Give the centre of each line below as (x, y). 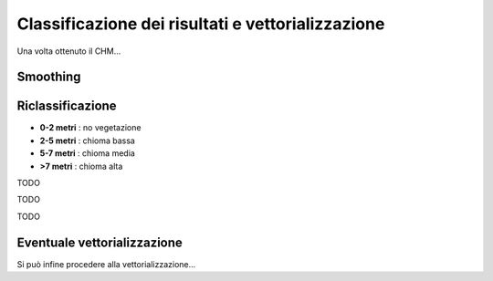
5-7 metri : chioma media (88, 153)
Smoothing (49, 77)
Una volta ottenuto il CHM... (69, 51)
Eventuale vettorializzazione (100, 242)
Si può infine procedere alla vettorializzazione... (106, 264)
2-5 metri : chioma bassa (88, 140)
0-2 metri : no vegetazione (90, 128)
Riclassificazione (67, 106)
